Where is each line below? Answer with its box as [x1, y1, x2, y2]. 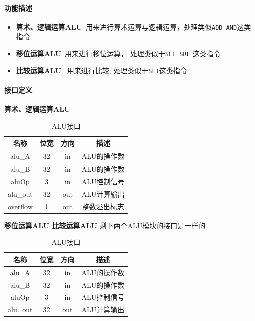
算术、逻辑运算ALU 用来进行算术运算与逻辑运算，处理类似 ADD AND [16, 21, 237, 32]
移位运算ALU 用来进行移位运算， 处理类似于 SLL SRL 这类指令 [16, 48, 221, 59]
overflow [8, 201, 33, 211]
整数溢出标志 [82, 201, 124, 211]
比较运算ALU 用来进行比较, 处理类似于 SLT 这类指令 [16, 65, 187, 75]
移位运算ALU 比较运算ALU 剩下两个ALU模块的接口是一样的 [4, 220, 206, 230]
